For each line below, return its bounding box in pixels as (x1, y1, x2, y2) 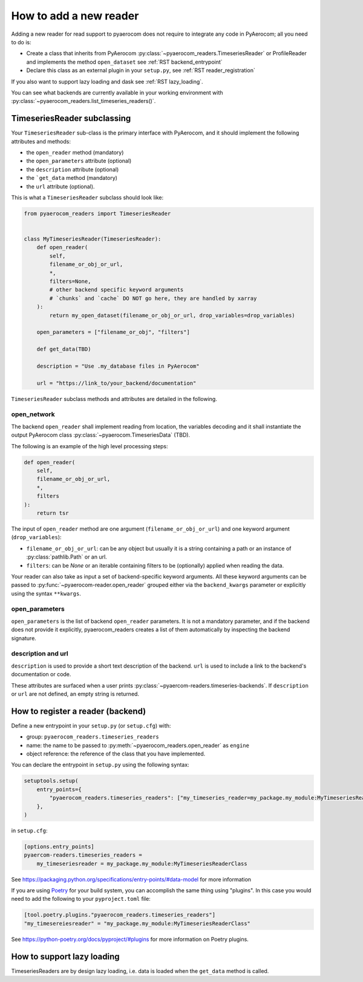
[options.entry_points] (24, 843, 95, 850)
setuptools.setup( (24, 777, 79, 785)
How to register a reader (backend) (11, 706, 146, 716)
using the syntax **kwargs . (11, 589, 81, 597)
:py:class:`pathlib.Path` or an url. (26, 553, 107, 560)
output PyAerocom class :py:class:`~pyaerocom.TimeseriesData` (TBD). (11, 431, 191, 439)
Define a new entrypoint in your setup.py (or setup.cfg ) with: (11, 722, 171, 729)
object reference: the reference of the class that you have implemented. (26, 750, 206, 757)
